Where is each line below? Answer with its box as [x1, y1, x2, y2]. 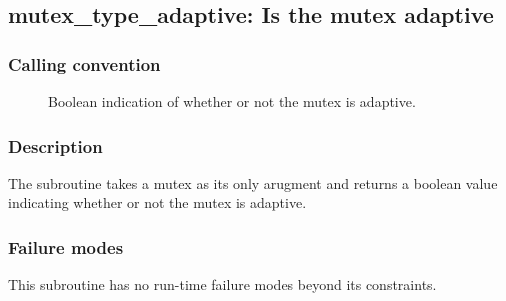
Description [8, 133, 103, 158]
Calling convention [8, 51, 161, 76]
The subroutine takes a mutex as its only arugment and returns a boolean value [8, 172, 498, 193]
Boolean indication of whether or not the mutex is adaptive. [48, 91, 416, 111]
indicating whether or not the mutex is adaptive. [8, 192, 307, 213]
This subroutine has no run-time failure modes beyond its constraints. [8, 274, 437, 295]
